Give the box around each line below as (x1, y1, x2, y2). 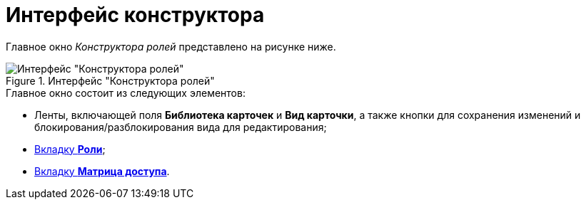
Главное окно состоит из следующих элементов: (6, 86, 246, 99)
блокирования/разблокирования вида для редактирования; (34, 120, 327, 133)
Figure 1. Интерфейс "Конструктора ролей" (6, 74, 215, 87)
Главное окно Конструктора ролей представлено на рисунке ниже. (6, 40, 336, 53)
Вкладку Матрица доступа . (34, 164, 170, 177)
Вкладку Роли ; (34, 142, 106, 155)
